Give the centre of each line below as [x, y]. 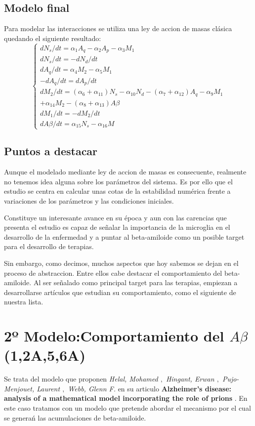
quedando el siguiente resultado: [53, 38]
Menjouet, [19, 388]
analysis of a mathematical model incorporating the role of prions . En [126, 398]
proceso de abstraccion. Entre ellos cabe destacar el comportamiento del [113, 273]
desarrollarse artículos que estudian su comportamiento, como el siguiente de [120, 292]
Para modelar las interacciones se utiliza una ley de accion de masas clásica [118, 28]
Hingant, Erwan [190, 379]
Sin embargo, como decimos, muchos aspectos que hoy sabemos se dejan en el [121, 263]
